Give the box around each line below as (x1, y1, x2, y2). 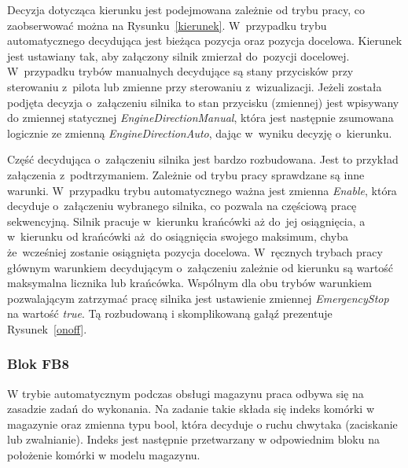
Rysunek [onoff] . (7, 320, 87, 337)
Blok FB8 (7, 354, 69, 374)
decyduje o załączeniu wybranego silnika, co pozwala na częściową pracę (7, 197, 357, 214)
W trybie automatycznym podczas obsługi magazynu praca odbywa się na (7, 385, 364, 401)
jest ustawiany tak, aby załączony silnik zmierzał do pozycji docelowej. (7, 47, 350, 64)
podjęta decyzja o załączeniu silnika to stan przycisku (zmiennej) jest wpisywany (7, 94, 399, 110)
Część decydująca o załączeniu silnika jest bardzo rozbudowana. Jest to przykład (7, 151, 399, 168)
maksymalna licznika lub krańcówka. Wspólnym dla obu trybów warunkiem (7, 275, 372, 291)
